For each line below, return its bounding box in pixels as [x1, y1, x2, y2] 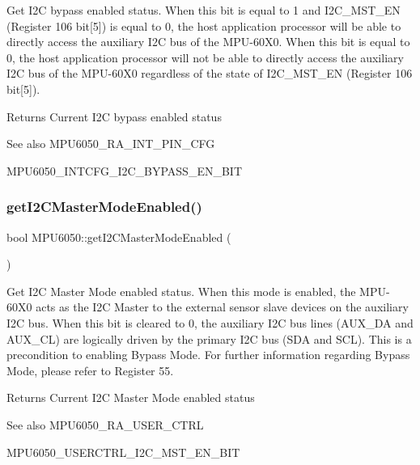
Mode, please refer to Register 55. [6, 361, 174, 378]
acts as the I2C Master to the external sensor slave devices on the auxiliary [36, 298, 409, 315]
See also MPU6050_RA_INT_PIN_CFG [6, 135, 215, 152]
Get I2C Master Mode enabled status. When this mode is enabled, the [6, 282, 356, 299]
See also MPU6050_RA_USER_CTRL [6, 416, 204, 433]
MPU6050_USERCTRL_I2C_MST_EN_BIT [6, 443, 240, 460]
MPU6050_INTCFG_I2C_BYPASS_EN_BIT [6, 162, 243, 179]
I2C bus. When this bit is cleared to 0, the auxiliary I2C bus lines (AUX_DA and [6, 314, 414, 331]
